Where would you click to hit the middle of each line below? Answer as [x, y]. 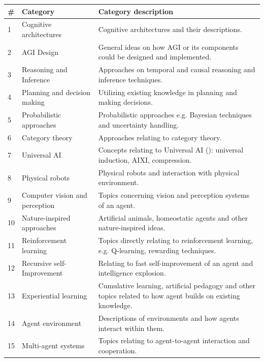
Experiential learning [55, 295]
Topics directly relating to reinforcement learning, [176, 240]
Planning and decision [56, 92]
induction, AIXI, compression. [145, 159]
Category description [136, 11]
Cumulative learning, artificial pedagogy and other [177, 285]
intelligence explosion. [132, 273]
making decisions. [125, 102]
